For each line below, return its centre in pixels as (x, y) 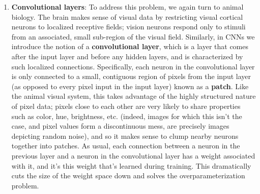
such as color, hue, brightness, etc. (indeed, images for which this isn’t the (127, 116)
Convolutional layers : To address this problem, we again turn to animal (127, 7)
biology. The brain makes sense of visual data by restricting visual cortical (127, 16)
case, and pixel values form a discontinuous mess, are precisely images (120, 126)
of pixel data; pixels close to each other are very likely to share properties (126, 106)
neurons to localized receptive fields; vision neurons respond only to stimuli (128, 27)
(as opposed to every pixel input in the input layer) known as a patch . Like (130, 86)
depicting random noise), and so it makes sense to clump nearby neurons (125, 135)
